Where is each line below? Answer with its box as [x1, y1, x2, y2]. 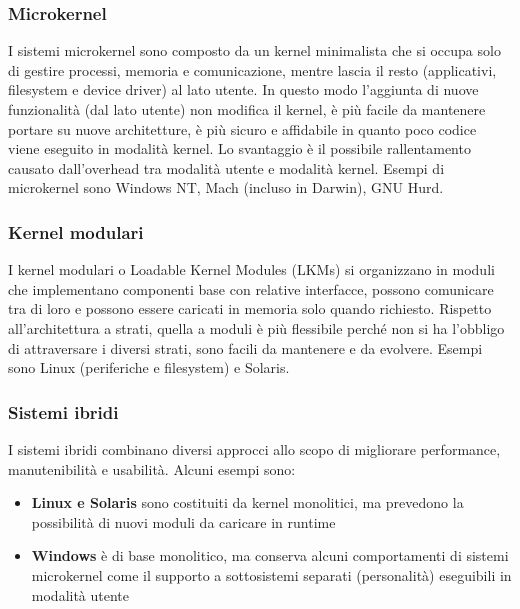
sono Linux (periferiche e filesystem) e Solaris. [8, 357, 290, 378]
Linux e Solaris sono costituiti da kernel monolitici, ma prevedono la [31, 492, 464, 513]
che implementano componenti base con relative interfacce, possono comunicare [8, 278, 494, 299]
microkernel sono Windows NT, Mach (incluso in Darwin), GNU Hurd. [8, 177, 444, 198]
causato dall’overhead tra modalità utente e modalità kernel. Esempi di [8, 157, 445, 178]
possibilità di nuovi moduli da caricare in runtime [31, 511, 336, 532]
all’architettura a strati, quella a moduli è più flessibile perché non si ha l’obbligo [8, 317, 505, 338]
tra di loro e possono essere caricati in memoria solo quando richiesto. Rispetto [8, 298, 492, 319]
